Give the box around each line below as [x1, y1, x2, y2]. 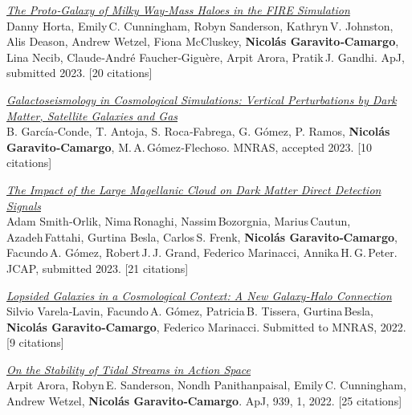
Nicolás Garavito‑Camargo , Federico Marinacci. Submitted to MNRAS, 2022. [6, 318, 406, 335]
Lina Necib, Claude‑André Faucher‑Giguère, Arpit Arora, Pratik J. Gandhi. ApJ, [6, 48, 405, 65]
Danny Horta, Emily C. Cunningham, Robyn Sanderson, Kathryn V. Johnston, [6, 17, 394, 34]
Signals [6, 197, 41, 214]
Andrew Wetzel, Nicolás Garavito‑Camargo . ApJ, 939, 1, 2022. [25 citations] [6, 393, 402, 409]
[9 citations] [6, 334, 64, 351]
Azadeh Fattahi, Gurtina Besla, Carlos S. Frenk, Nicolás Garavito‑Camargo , [6, 228, 398, 245]
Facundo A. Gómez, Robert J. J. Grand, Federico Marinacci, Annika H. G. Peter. [6, 244, 398, 261]
